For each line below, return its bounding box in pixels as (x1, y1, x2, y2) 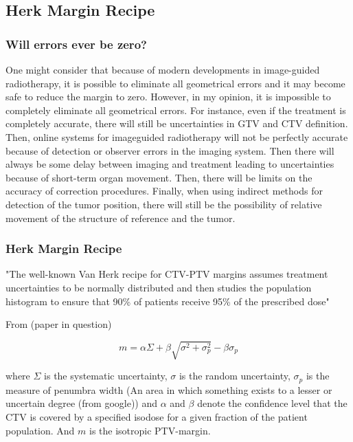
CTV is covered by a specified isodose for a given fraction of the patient (5, 409, 308, 423)
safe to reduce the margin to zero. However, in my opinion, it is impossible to (5, 89, 331, 104)
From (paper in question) (5, 317, 112, 331)
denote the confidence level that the (197, 396, 348, 410)
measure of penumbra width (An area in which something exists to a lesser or (5, 382, 332, 397)
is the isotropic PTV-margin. (89, 423, 211, 437)
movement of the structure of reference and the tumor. (5, 210, 236, 225)
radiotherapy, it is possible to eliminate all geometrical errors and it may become (5, 76, 345, 90)
